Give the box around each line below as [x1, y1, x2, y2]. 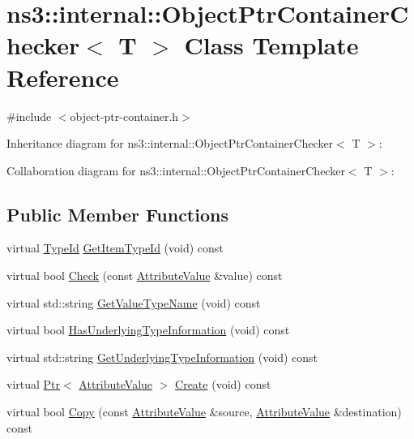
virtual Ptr [6, 376, 61, 393]
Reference [6, 60, 119, 93]
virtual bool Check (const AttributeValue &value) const [6, 267, 283, 284]
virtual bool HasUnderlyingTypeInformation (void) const [6, 321, 290, 338]
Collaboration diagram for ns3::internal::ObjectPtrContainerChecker [6, 161, 345, 179]
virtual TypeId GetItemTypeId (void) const [6, 239, 224, 256]
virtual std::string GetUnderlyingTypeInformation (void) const [6, 348, 318, 365]
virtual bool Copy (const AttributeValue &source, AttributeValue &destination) [6, 403, 402, 420]
